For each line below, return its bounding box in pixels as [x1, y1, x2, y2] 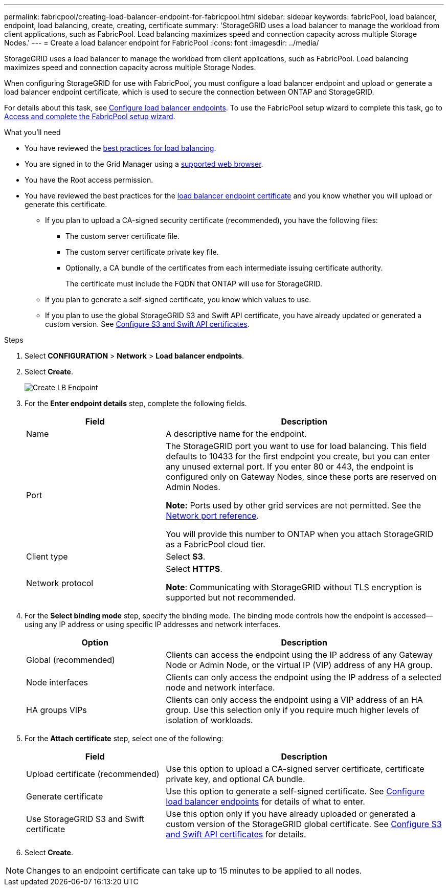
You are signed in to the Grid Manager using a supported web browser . [25, 160, 263, 168]
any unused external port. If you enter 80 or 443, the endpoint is [166, 461, 414, 472]
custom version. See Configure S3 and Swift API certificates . [45, 320, 250, 328]
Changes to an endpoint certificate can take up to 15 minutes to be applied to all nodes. [26, 865, 362, 876]
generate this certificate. [25, 200, 107, 209]
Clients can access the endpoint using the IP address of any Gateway [166, 650, 433, 660]
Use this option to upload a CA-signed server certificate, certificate [166, 764, 424, 774]
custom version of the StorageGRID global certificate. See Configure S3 [166, 819, 442, 829]
